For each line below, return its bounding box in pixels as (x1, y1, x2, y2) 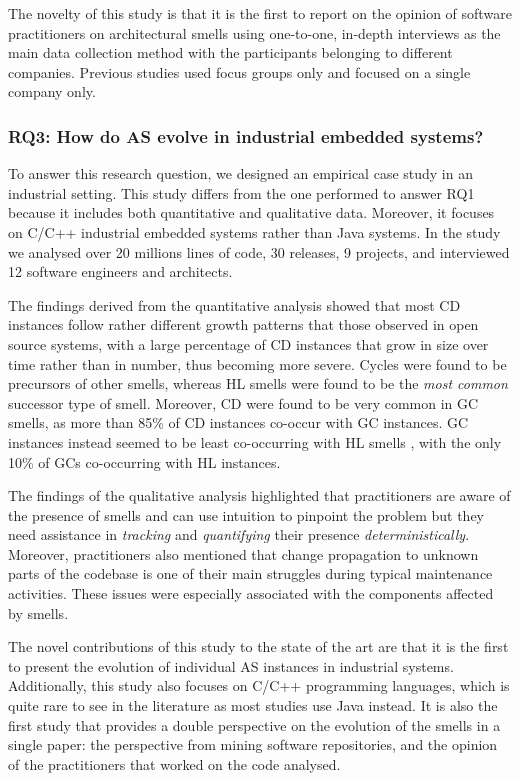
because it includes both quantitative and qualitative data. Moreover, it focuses (8, 202, 495, 223)
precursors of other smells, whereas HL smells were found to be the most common (8, 373, 508, 394)
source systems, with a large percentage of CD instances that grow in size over (8, 333, 489, 354)
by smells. (8, 602, 69, 623)
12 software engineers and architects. (8, 261, 233, 282)
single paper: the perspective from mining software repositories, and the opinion (8, 734, 498, 755)
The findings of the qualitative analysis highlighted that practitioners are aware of (8, 485, 511, 506)
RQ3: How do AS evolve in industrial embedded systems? (8, 123, 484, 148)
